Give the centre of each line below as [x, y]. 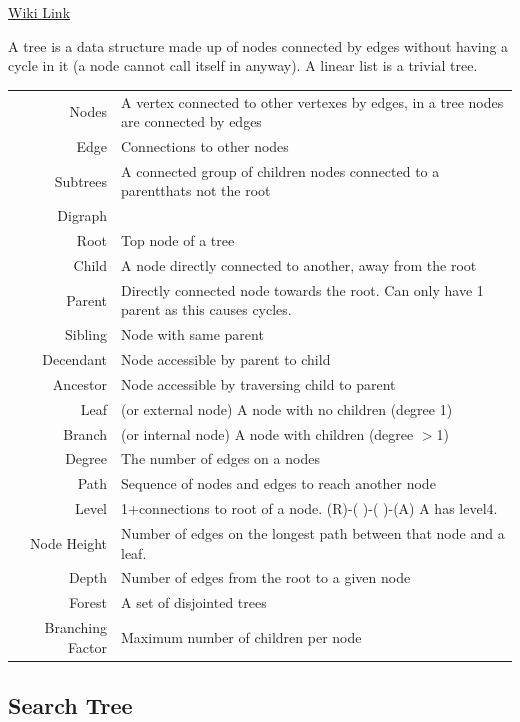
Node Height [69, 542]
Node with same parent [192, 334]
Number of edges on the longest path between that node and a [313, 532]
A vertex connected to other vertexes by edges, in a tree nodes [312, 101]
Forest [88, 602]
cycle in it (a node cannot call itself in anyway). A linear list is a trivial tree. [243, 65]
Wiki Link [39, 12]
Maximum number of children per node [241, 636]
